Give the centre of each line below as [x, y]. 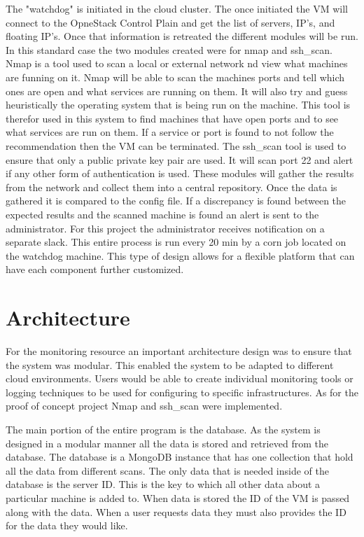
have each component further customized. [95, 269]
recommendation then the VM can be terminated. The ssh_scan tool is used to [176, 145]
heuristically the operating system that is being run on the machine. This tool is [178, 105]
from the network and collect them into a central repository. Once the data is [171, 187]
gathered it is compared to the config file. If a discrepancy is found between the [176, 201]
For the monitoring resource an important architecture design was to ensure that [179, 351]
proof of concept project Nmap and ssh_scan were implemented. [144, 406]
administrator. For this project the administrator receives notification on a [165, 228]
